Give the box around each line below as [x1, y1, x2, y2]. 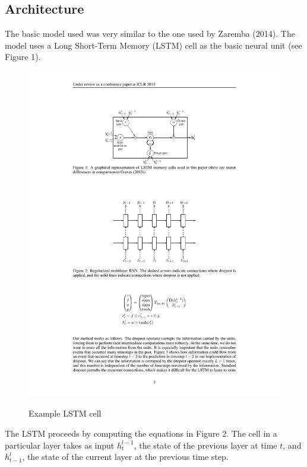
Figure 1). [5, 50, 41, 63]
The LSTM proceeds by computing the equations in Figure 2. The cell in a [5, 427, 277, 440]
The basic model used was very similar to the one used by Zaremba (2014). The [5, 27, 295, 40]
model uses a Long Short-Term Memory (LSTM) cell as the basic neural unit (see [5, 39, 302, 51]
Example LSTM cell [29, 407, 102, 420]
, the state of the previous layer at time [134, 439, 277, 451]
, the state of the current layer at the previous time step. [22, 450, 229, 463]
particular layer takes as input [5, 439, 115, 451]
